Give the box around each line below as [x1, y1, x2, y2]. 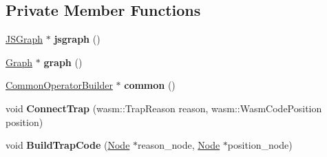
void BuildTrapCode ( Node [6, 138, 130, 152]
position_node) [227, 138, 293, 152]
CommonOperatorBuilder [6, 78, 113, 92]
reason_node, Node [138, 138, 220, 152]
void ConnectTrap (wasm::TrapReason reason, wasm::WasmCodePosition [6, 101, 322, 115]
